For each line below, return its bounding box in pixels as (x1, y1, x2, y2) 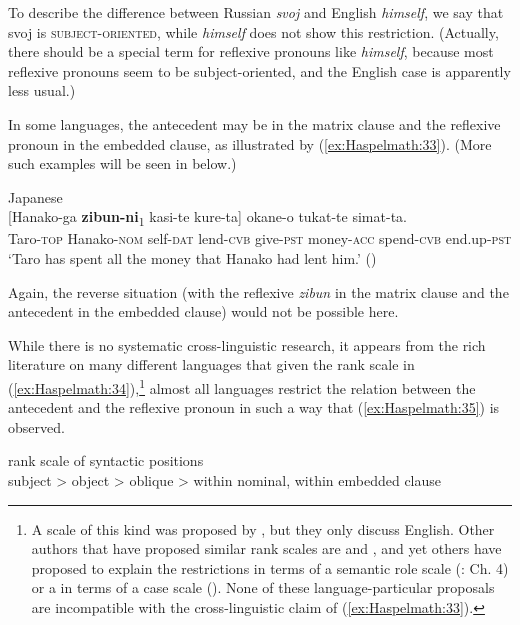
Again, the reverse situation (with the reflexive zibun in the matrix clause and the (8, 281, 509, 302)
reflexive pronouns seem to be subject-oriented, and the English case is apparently (8, 60, 511, 81)
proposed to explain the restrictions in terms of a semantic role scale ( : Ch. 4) (31, 557, 509, 578)
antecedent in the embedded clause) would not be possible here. (8, 301, 399, 322)
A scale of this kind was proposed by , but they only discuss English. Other (31, 518, 495, 539)
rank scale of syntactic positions (8, 450, 204, 471)
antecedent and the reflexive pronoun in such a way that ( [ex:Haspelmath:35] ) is (8, 397, 500, 418)
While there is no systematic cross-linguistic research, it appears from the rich (8, 334, 486, 355)
